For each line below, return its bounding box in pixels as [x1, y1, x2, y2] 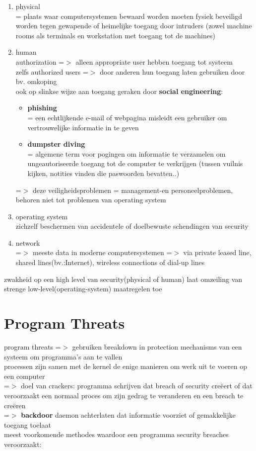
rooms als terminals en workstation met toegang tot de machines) [15, 30, 215, 40]
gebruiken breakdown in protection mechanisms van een [72, 341, 242, 352]
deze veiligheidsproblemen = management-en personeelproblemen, [33, 184, 233, 195]
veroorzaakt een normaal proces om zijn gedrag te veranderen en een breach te [4, 390, 244, 400]
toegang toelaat [4, 419, 51, 430]
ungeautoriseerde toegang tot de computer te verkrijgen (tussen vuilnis [27, 158, 243, 169]
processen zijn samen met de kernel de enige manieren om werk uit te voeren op [4, 361, 247, 371]
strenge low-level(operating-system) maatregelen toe [4, 283, 162, 294]
